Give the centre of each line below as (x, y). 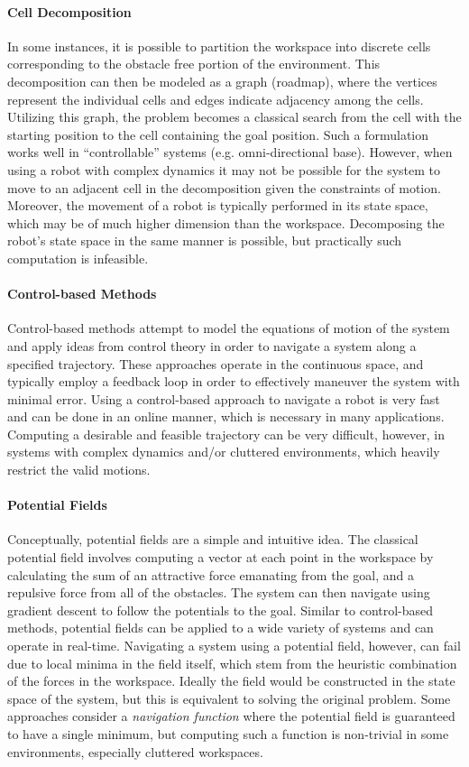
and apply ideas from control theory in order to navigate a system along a (212, 345)
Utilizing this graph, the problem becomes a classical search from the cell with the (234, 117)
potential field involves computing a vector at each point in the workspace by (221, 557)
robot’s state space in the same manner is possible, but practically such (205, 240)
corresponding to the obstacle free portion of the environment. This (194, 64)
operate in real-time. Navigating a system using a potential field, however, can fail (234, 646)
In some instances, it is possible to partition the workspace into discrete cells (219, 46)
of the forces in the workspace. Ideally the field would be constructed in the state (231, 681)
